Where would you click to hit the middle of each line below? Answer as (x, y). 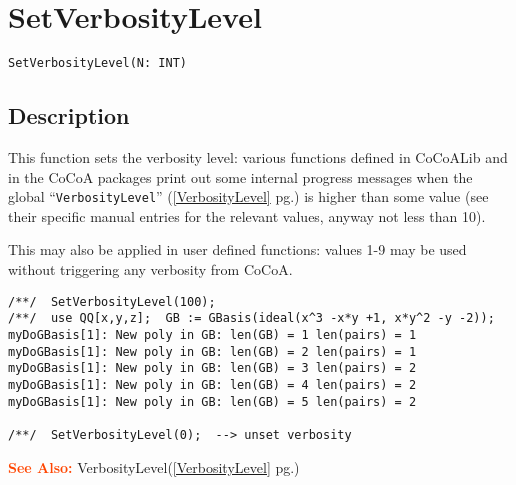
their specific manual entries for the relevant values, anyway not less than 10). (247, 215)
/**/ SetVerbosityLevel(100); (112, 301)
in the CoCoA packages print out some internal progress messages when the (240, 176)
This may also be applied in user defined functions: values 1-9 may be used (237, 249)
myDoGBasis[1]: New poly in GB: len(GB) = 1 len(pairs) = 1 (212, 334)
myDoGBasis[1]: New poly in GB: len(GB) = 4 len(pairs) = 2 (212, 384)
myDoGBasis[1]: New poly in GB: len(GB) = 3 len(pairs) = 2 (212, 368)
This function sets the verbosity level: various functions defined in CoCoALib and (258, 156)
